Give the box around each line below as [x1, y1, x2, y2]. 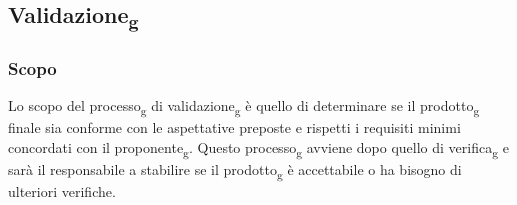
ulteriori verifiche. [8, 181, 116, 202]
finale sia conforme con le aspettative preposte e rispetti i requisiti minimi [8, 117, 461, 138]
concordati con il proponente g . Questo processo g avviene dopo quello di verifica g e [8, 137, 509, 160]
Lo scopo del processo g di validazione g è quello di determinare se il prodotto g [8, 95, 480, 119]
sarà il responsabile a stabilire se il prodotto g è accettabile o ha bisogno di [8, 159, 462, 182]
